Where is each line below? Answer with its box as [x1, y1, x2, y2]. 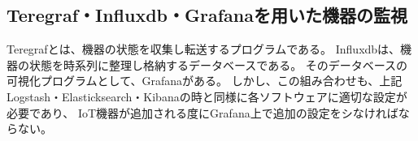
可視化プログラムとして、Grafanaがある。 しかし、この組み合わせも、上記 [7, 72, 403, 89]
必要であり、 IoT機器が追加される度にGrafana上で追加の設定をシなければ [7, 104, 398, 121]
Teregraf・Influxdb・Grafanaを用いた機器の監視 [7, 2, 407, 28]
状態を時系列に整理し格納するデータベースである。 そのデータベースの [28, 56, 408, 73]
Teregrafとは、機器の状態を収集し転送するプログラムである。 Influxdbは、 [7, 41, 401, 58]
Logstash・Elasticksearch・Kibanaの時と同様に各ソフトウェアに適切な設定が [7, 88, 407, 105]
